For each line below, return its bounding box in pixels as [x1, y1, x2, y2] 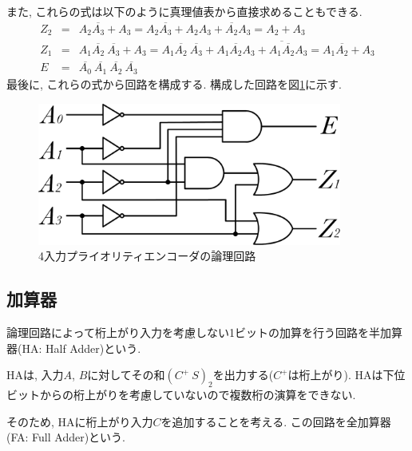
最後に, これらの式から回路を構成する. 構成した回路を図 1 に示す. [6, 75, 343, 92]
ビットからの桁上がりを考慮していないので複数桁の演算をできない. [6, 386, 356, 403]
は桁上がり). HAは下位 [287, 366, 406, 383]
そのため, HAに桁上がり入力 [6, 413, 153, 429]
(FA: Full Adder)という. [6, 429, 126, 445]
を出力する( [212, 366, 274, 383]
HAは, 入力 [6, 366, 64, 383]
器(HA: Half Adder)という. [6, 339, 141, 356]
